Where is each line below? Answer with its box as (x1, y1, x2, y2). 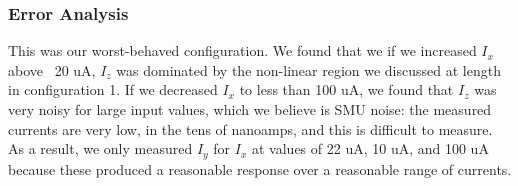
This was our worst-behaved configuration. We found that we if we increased (8, 40, 477, 61)
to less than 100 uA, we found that (239, 79, 454, 100)
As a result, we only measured (8, 138, 193, 159)
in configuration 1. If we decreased (8, 79, 218, 100)
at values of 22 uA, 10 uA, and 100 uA (251, 138, 489, 159)
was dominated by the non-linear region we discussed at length (116, 59, 501, 80)
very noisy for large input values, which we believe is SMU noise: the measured (8, 99, 492, 119)
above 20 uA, (8, 59, 96, 80)
